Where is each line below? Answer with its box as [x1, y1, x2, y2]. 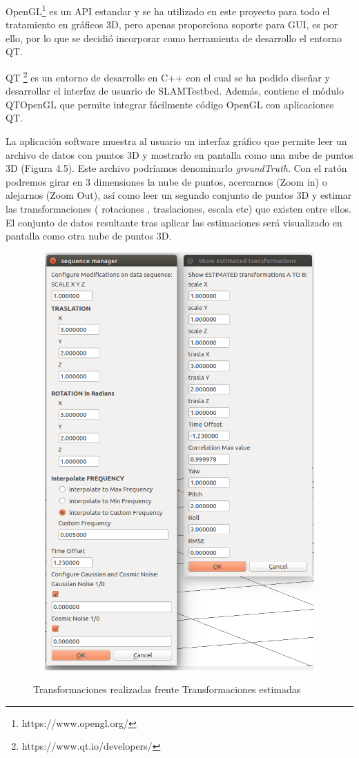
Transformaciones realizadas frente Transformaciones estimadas [33, 682, 301, 697]
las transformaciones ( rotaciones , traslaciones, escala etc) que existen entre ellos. [6, 202, 351, 216]
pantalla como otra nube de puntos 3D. [6, 229, 172, 243]
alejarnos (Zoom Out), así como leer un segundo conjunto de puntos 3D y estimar [6, 188, 352, 202]
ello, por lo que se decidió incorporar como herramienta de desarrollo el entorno [6, 30, 342, 45]
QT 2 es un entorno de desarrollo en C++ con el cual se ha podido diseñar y [6, 68, 330, 84]
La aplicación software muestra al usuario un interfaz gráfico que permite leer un [6, 134, 347, 148]
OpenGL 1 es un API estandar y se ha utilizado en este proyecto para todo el [6, 2, 330, 18]
